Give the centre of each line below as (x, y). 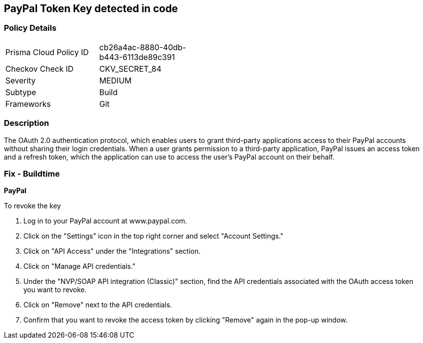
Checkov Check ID (40, 69)
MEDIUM (115, 80)
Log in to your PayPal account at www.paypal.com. (105, 221)
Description (27, 123)
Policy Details (30, 28)
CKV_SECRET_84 (130, 69)
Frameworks (28, 104)
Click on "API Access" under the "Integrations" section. (112, 251)
